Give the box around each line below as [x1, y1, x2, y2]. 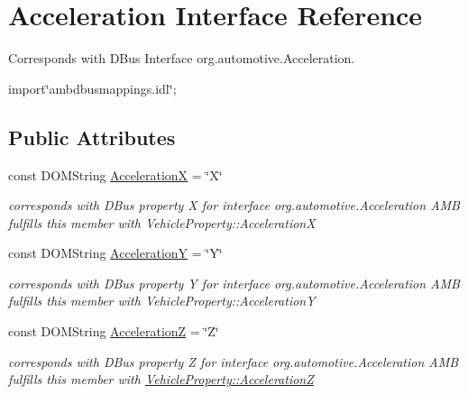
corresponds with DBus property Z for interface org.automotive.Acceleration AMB [8, 352, 459, 371]
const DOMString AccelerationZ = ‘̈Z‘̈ [8, 322, 219, 341]
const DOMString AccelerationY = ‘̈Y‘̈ [8, 243, 223, 262]
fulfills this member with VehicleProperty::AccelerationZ [8, 370, 314, 389]
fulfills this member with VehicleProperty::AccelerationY [8, 291, 316, 310]
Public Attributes [8, 123, 176, 151]
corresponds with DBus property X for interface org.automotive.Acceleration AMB [8, 196, 460, 215]
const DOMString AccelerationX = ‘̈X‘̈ [8, 165, 223, 184]
